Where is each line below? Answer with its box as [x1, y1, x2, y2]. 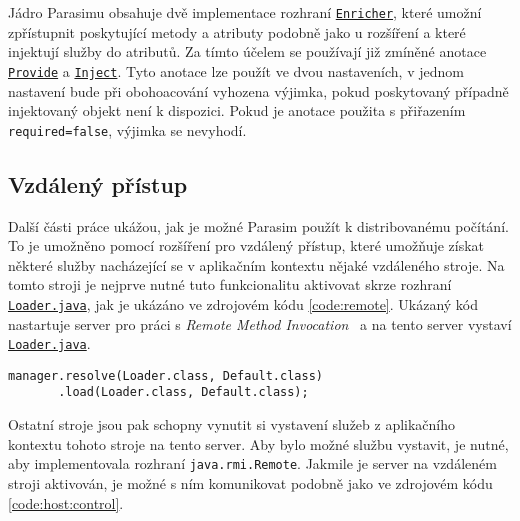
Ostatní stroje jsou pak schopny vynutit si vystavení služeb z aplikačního [8, 414, 456, 435]
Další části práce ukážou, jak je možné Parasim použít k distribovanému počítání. [8, 215, 509, 236]
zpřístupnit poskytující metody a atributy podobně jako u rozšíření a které [8, 21, 466, 42]
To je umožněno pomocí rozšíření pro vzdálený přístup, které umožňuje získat [8, 235, 485, 256]
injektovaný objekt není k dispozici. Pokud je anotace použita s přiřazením [8, 100, 466, 121]
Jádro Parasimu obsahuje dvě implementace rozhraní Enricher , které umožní [8, 2, 482, 22]
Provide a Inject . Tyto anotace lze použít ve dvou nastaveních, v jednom [8, 60, 464, 81]
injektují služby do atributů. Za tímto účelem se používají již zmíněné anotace [8, 41, 487, 62]
